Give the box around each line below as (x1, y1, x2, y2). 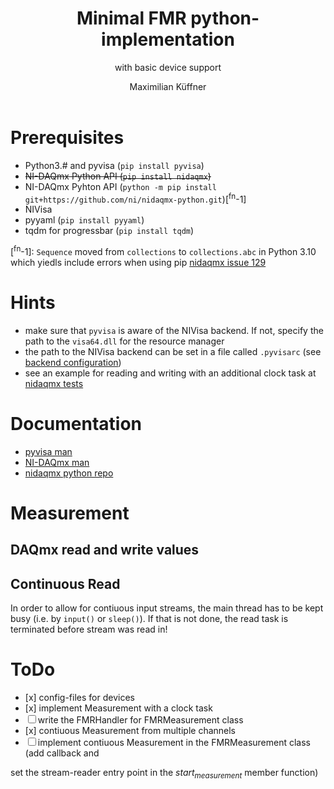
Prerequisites (10, 126, 125, 149)
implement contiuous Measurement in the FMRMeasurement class (37, 737, 311, 749)
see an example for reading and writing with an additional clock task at (24, 367, 317, 379)
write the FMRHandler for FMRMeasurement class (37, 714, 244, 726)
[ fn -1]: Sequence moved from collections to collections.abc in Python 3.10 (10, 244, 317, 257)
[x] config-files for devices (24, 692, 135, 704)
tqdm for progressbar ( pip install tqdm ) (24, 225, 195, 237)
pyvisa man (24, 445, 73, 457)
